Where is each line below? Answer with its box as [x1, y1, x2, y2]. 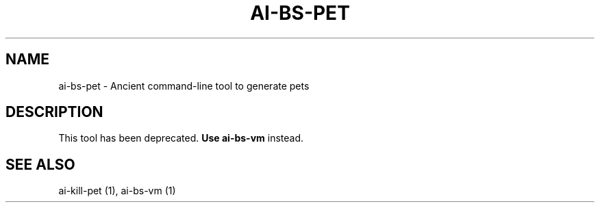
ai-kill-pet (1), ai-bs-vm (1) [58, 185, 176, 197]
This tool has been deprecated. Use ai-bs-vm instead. [58, 132, 304, 144]
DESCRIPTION [5, 103, 103, 121]
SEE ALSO [5, 155, 75, 173]
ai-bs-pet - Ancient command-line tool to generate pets [58, 79, 310, 92]
